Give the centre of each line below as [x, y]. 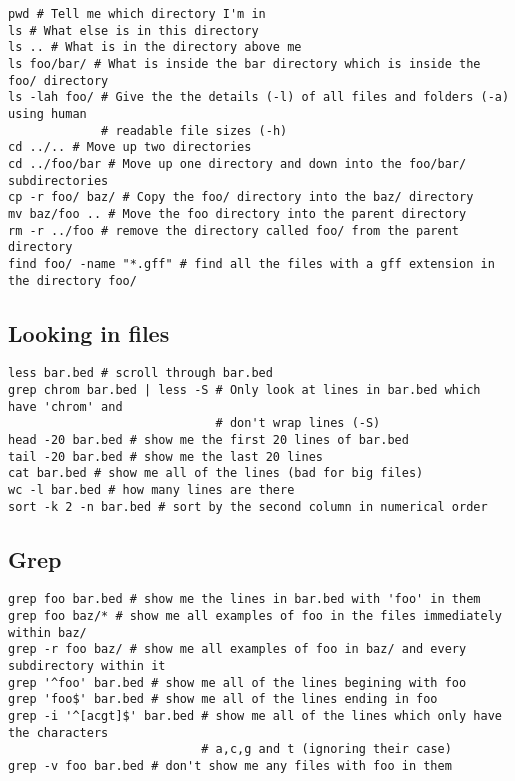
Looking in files [89, 332]
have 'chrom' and [65, 406]
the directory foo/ [72, 280]
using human [47, 113]
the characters [58, 732]
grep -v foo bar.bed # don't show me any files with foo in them [230, 766]
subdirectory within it [87, 666]
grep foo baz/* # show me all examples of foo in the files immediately [255, 616]
